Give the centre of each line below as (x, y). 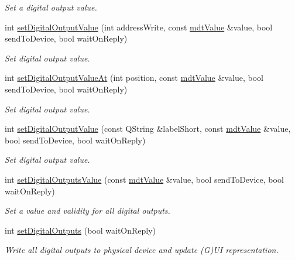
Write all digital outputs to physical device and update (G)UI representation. (142, 250)
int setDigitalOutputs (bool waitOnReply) (80, 230)
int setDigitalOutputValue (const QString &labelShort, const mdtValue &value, (148, 129)
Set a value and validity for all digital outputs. (88, 211)
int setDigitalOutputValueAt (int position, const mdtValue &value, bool (134, 78)
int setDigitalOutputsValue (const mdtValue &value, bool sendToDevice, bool (144, 179)
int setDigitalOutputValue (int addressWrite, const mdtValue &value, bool (139, 27)
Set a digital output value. (51, 7)
